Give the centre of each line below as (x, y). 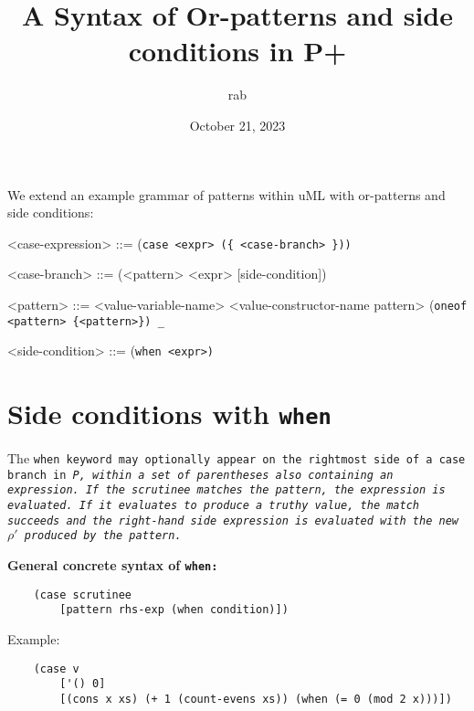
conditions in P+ (237, 51)
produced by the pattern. (103, 536)
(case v (56, 669)
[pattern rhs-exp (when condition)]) (174, 610)
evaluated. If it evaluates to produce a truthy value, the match (214, 506)
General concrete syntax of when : (113, 565)
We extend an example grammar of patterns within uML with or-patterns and (226, 194)
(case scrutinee (83, 594)
